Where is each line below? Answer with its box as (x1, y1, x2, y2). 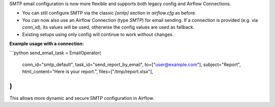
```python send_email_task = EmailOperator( (9, 50, 101, 56)
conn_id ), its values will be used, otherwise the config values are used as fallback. (22, 24, 195, 30)
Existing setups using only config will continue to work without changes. (22, 31, 174, 38)
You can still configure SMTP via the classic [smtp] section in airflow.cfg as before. (22, 10, 197, 16)
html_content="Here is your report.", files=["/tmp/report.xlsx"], (22, 68, 154, 75)
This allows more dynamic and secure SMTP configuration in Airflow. (9, 95, 154, 101)
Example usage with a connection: (9, 41, 84, 47)
